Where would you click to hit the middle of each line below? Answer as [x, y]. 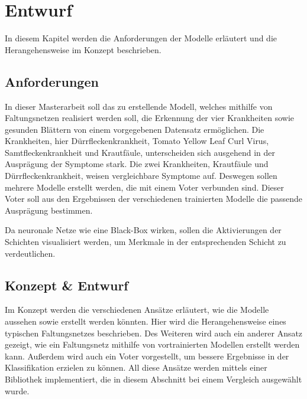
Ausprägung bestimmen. [49, 210]
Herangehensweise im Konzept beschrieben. [83, 49]
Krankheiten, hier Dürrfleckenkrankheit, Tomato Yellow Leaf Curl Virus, [137, 141]
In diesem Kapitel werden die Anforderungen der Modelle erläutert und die [141, 38]
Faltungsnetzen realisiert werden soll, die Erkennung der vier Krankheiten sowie [150, 118]
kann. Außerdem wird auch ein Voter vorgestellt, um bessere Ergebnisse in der [147, 356]
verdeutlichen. [30, 253]
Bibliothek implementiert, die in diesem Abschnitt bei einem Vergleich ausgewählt [153, 379]
